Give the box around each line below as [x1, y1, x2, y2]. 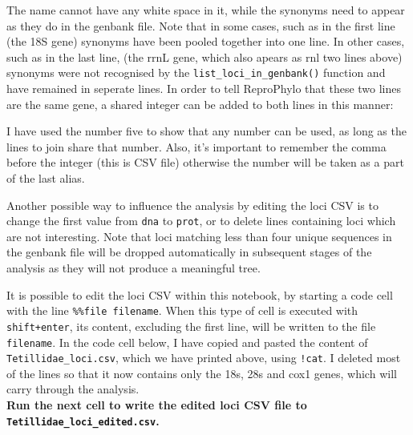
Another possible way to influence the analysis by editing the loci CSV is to [6, 196, 379, 213]
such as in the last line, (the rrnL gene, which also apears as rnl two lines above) [6, 48, 403, 65]
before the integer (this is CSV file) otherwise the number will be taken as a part [6, 154, 404, 171]
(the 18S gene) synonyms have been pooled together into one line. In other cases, [6, 33, 405, 50]
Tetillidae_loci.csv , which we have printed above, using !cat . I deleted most [6, 349, 401, 366]
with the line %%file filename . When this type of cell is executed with [6, 302, 358, 319]
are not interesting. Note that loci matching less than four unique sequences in [6, 228, 392, 244]
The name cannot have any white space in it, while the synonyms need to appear [6, 2, 405, 18]
